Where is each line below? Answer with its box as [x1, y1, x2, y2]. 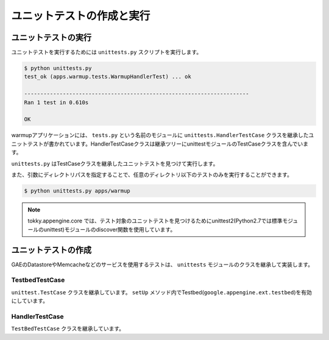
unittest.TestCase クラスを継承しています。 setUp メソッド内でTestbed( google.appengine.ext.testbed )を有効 [11, 288, 312, 296]
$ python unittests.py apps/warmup [24, 187, 130, 194]
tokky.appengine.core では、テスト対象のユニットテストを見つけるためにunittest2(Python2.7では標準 [27, 217, 283, 225]
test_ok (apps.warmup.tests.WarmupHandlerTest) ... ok [24, 73, 191, 80]
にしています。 [11, 297, 49, 305]
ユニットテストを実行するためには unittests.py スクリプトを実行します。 [11, 49, 202, 56]
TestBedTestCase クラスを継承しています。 [11, 325, 125, 332]
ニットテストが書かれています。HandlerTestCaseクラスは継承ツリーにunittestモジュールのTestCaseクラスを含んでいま [11, 140, 309, 147]
